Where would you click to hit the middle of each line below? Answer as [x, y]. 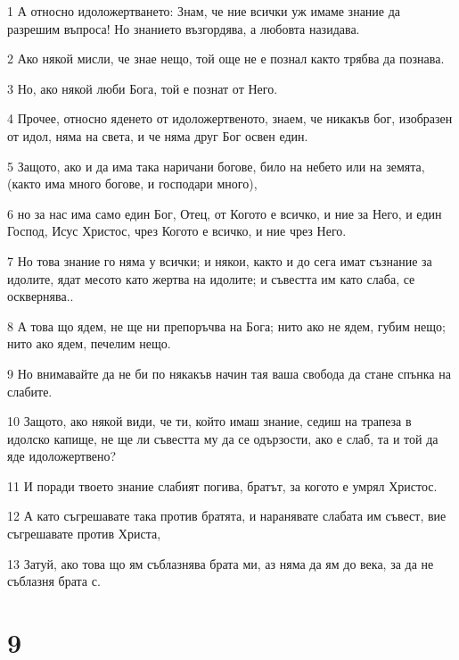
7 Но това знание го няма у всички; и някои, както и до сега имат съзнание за [220, 260]
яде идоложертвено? [61, 456]
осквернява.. [41, 296]
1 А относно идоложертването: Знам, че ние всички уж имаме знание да [204, 11]
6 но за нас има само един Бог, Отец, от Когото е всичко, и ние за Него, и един [225, 213]
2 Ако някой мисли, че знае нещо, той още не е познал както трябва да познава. [226, 58]
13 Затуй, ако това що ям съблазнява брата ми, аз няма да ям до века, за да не [221, 563]
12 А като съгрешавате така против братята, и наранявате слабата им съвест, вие [227, 516]
